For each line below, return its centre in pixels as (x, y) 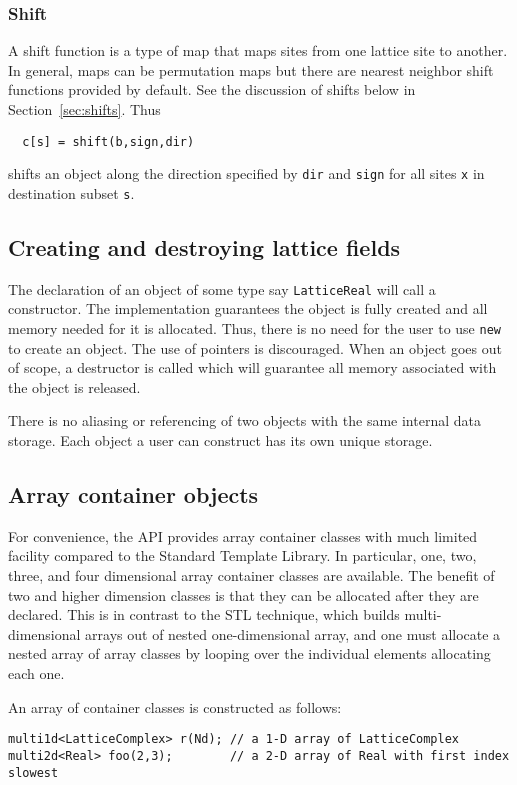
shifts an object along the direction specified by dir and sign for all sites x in (246, 173)
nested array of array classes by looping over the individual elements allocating (249, 653)
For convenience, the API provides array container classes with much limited (243, 535)
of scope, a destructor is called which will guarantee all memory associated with (252, 367)
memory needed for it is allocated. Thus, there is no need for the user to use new (254, 328)
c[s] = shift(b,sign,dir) (108, 141)
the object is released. (74, 386)
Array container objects (133, 494)
